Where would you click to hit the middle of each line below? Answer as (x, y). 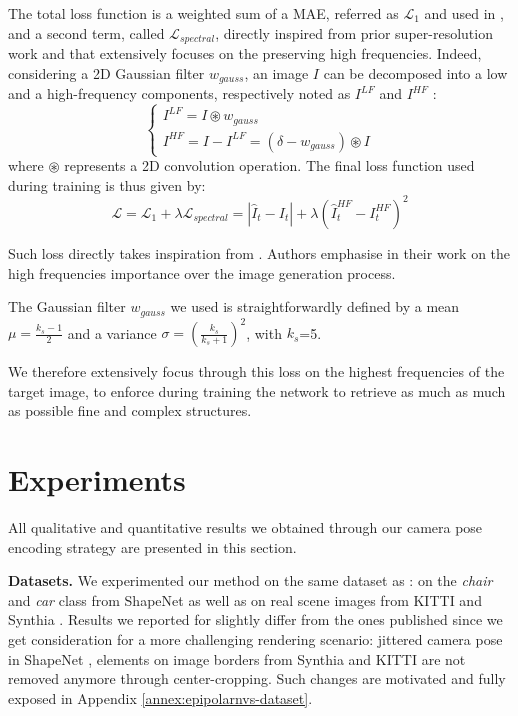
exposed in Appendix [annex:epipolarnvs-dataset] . (160, 697)
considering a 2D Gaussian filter (106, 72)
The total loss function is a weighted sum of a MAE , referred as (203, 13)
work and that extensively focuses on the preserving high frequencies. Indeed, (245, 53)
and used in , (464, 13)
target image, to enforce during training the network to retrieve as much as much (257, 390)
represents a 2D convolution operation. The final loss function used (269, 165)
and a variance (112, 332)
